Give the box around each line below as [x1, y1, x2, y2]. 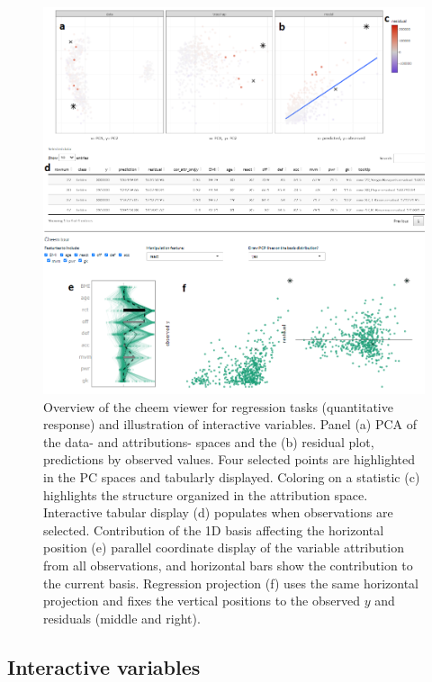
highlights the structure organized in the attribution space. [43, 485, 368, 504]
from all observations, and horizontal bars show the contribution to [43, 555, 413, 574]
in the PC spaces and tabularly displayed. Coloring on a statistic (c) [43, 467, 420, 486]
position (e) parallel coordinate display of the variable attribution [43, 538, 404, 557]
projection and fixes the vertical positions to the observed [43, 591, 360, 610]
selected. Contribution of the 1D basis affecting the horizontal [43, 520, 384, 539]
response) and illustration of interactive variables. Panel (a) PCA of [43, 415, 418, 434]
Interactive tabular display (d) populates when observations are [43, 503, 393, 522]
